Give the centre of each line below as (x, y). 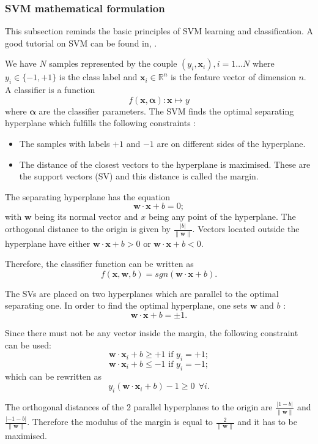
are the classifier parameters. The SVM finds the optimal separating (166, 111)
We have (21, 63)
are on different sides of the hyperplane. (231, 143)
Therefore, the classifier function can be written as (99, 264)
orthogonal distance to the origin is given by (88, 229)
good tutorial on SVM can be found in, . (81, 43)
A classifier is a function (50, 90)
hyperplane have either (48, 243)
